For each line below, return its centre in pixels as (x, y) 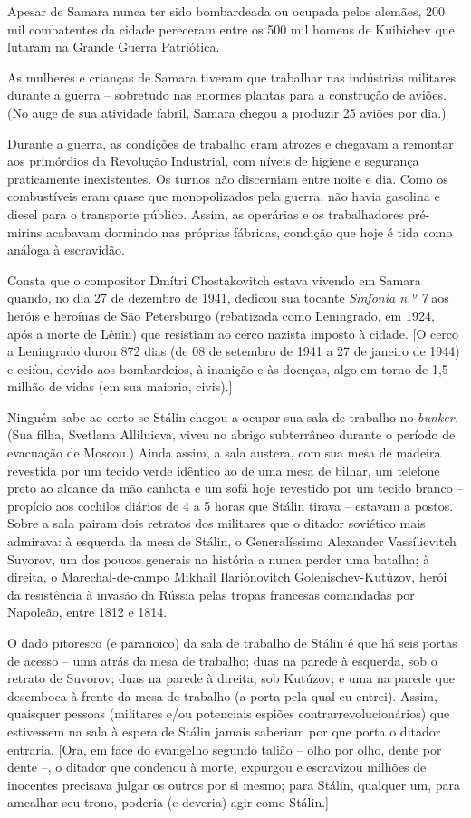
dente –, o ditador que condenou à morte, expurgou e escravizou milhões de (217, 767)
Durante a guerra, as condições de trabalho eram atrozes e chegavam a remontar (231, 143)
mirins (25, 231)
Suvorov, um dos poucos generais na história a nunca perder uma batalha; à (219, 558)
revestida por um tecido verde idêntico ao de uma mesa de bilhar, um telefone (224, 470)
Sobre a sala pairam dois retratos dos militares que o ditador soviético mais (216, 523)
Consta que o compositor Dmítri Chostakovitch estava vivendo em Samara (214, 279)
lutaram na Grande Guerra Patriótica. (114, 47)
